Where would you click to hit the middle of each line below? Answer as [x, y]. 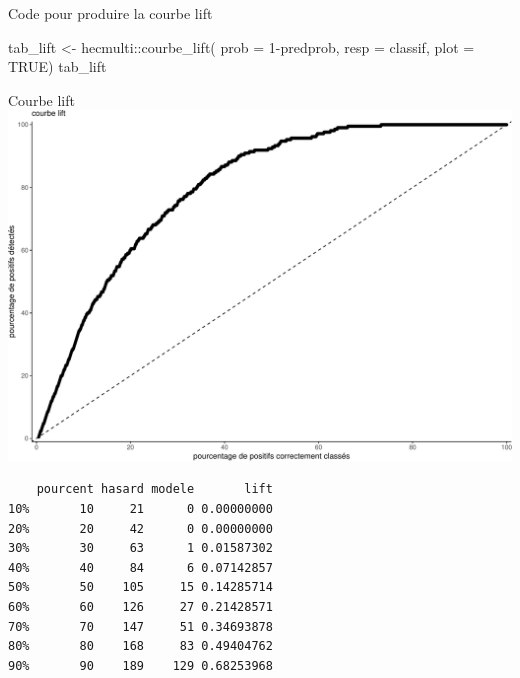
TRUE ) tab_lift [57, 66]
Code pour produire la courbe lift [110, 13]
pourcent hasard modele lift [154, 489]
